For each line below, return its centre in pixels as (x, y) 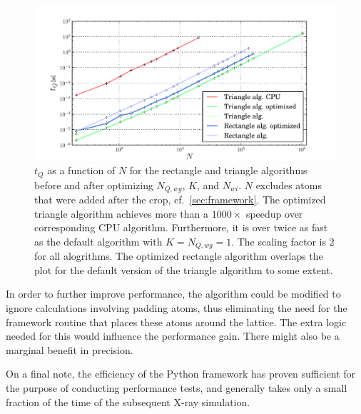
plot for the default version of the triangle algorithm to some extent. (184, 269)
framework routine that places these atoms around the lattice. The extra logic (176, 322)
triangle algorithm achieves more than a (122, 213)
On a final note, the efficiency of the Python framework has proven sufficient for (181, 374)
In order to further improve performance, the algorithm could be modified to (173, 294)
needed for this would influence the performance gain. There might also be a (173, 336)
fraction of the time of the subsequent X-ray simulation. (128, 402)
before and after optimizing (94, 185)
